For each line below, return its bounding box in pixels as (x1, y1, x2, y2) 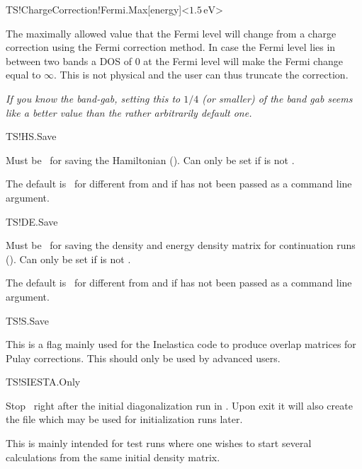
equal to (6, 67, 41, 82)
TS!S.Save (6, 313, 50, 328)
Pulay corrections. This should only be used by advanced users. (6, 350, 281, 365)
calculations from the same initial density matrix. (6, 449, 220, 464)
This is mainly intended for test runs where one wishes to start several (6, 436, 312, 451)
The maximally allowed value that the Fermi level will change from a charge (6, 25, 336, 40)
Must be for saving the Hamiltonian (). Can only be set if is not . (6, 152, 295, 167)
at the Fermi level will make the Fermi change (143, 53, 343, 68)
